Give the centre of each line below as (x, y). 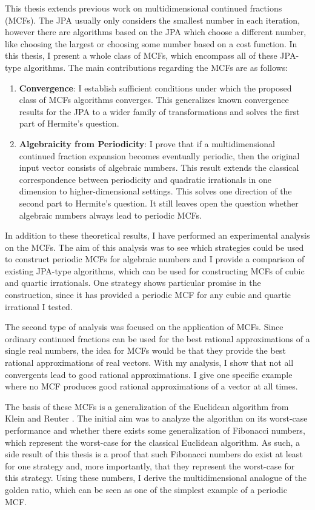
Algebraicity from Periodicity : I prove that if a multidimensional (147, 143)
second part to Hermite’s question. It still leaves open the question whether (159, 203)
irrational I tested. (39, 306)
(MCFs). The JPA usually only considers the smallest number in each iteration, (152, 20)
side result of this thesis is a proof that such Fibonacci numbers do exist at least (154, 454)
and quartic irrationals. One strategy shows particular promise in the (133, 283)
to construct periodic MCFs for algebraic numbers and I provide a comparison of (155, 259)
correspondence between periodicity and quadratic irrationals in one (145, 179)
